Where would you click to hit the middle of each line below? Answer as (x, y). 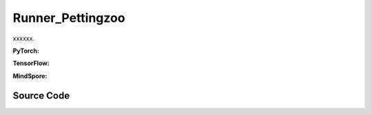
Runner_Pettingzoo (69, 18)
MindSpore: (30, 76)
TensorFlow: (31, 63)
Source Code (41, 95)
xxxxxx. (23, 38)
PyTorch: (26, 51)
